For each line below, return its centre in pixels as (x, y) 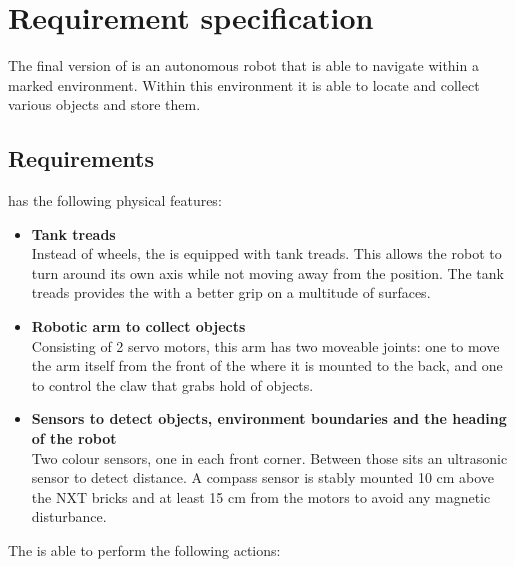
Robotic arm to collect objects (138, 326)
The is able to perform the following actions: (144, 550)
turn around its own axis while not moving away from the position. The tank (267, 272)
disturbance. (69, 516)
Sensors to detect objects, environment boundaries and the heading (269, 418)
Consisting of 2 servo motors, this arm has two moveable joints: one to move (265, 345)
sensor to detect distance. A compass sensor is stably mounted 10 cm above (263, 477)
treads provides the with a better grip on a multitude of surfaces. (231, 292)
